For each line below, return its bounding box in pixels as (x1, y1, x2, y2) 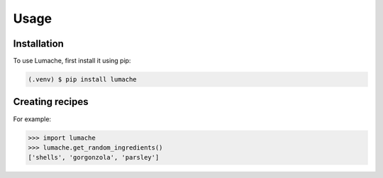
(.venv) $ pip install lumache (28, 75, 138, 84)
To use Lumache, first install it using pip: (13, 57, 131, 65)
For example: (13, 114, 52, 123)
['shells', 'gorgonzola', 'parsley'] (28, 153, 160, 162)
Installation (13, 38, 64, 50)
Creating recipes (13, 96, 89, 108)
